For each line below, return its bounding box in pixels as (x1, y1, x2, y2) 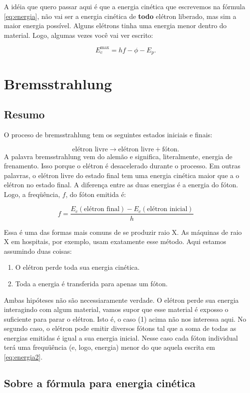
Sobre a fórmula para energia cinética (4, 376, 195, 391)
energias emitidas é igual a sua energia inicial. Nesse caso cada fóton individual (4, 332, 238, 343)
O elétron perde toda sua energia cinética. (15, 262, 140, 272)
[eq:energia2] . (4, 352, 43, 362)
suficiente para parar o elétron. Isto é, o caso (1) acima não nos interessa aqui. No (4, 313, 247, 324)
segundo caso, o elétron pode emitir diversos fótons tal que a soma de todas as (4, 323, 236, 333)
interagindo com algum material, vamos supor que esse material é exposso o (4, 304, 229, 314)
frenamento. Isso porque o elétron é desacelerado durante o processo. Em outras (4, 161, 240, 171)
